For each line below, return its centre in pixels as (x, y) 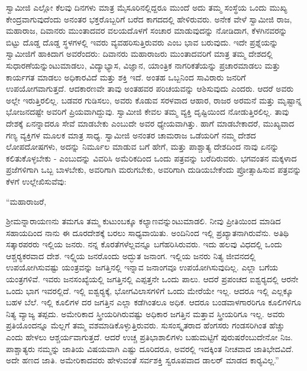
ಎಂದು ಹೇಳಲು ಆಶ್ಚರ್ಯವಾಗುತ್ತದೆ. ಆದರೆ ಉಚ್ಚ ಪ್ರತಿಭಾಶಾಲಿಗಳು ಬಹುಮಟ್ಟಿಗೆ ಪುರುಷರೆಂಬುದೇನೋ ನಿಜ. (149, 337)
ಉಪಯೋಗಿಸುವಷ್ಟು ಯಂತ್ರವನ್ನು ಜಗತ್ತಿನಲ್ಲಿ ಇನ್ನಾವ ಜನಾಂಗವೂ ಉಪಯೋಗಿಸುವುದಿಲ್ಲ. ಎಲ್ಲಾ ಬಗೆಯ (142, 267)
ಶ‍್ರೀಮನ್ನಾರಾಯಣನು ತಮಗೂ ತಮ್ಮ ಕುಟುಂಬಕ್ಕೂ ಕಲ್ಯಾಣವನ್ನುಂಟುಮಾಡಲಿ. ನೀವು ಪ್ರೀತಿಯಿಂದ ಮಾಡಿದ (143, 221)
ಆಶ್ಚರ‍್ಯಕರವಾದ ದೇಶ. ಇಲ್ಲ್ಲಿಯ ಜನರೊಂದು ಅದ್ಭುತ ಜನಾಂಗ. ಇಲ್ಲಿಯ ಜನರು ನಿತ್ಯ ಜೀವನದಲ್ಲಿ (131, 255)
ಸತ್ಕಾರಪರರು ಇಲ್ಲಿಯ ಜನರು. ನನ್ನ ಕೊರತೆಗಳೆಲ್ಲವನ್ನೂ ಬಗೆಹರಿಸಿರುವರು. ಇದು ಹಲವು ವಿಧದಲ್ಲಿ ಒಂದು (144, 244)
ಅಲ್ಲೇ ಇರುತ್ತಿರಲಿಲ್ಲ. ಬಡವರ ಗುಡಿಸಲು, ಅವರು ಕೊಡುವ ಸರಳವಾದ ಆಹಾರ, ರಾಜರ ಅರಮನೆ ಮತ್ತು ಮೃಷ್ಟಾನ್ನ (154, 100)
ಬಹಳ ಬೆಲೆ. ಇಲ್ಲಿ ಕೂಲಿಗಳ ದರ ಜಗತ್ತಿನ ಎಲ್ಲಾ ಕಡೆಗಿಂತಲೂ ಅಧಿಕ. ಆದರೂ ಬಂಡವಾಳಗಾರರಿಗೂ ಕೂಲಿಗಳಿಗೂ (154, 302)
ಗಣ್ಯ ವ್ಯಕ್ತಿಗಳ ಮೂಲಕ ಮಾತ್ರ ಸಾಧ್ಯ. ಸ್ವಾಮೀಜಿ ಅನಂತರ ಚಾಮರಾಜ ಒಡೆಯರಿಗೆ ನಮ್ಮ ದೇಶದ (131, 135)
